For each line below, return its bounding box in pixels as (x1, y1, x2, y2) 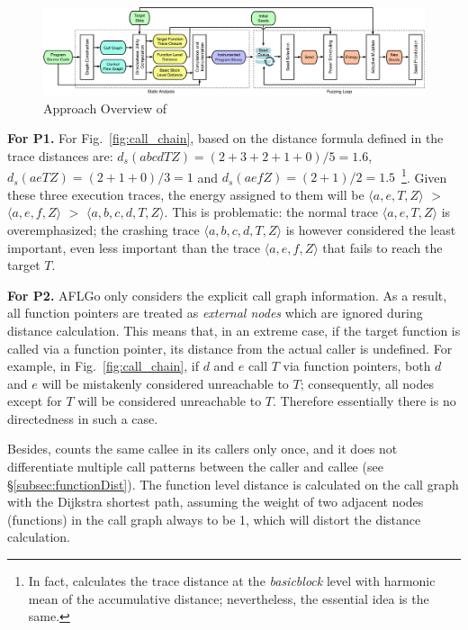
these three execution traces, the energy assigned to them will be (7, 184, 364, 203)
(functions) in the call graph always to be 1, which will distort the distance (7, 509, 421, 528)
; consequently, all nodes (300, 373, 435, 392)
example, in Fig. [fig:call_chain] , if (7, 356, 199, 375)
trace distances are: (7, 146, 113, 165)
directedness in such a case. (7, 409, 158, 427)
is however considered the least (285, 220, 456, 238)
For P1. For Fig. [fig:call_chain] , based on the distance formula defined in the (7, 129, 444, 148)
